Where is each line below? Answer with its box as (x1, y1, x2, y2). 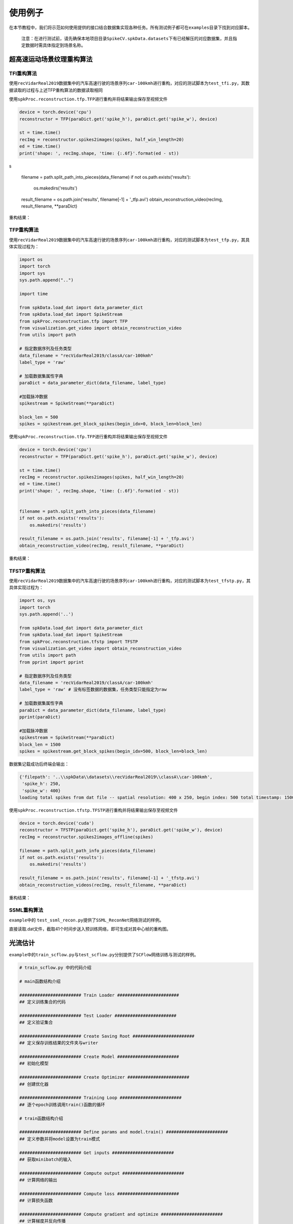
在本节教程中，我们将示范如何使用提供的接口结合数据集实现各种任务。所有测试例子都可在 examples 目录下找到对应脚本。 (9, 24, 252, 30)
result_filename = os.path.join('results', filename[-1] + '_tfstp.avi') (19, 875, 200, 881)
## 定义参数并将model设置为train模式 (19, 1136, 100, 1142)
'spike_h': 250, (22, 781, 61, 787)
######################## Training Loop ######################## (19, 1095, 182, 1101)
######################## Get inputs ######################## (19, 1150, 174, 1155)
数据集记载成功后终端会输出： (9, 761, 69, 767)
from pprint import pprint (19, 659, 84, 665)
